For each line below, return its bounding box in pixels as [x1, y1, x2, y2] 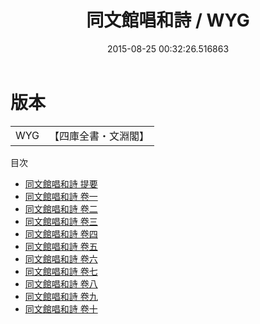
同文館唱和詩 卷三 [24, 215, 98, 227]
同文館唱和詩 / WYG [86, 9, 250, 32]
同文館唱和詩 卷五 [24, 240, 98, 252]
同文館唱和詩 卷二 [24, 202, 98, 215]
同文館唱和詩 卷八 [24, 277, 98, 290]
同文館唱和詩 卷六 [24, 252, 98, 265]
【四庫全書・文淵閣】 [49, 129, 150, 143]
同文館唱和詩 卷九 [24, 290, 98, 302]
